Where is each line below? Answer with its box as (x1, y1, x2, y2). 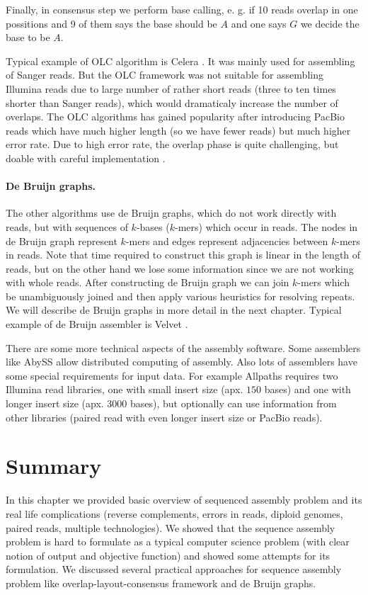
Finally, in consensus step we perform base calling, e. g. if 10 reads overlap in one (6, 2, 358, 16)
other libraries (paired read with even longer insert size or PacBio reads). (6, 409, 323, 424)
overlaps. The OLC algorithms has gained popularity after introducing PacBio (6, 109, 345, 124)
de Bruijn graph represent (6, 233, 117, 248)
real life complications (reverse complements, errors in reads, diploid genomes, (6, 506, 343, 521)
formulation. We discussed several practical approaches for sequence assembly (6, 562, 342, 577)
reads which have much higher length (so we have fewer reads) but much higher (6, 123, 351, 137)
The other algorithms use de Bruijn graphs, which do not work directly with (6, 205, 337, 220)
